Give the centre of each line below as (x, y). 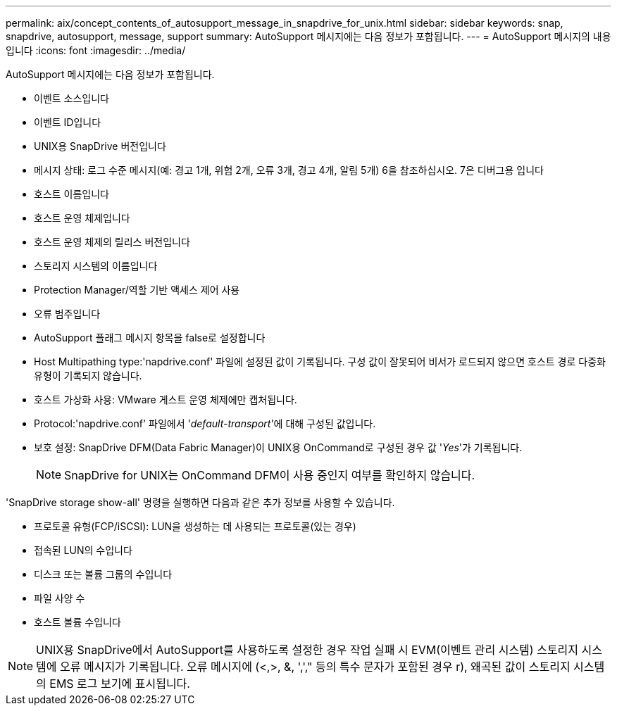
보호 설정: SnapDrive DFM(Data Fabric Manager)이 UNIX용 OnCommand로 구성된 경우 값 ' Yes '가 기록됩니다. (278, 447)
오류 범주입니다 (67, 314)
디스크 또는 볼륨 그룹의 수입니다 (103, 574)
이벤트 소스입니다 (71, 98)
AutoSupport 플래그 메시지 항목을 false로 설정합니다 (150, 338)
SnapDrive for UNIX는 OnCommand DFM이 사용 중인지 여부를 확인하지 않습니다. (270, 475)
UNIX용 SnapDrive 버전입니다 (100, 146)
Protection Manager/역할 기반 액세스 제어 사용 (137, 290)
